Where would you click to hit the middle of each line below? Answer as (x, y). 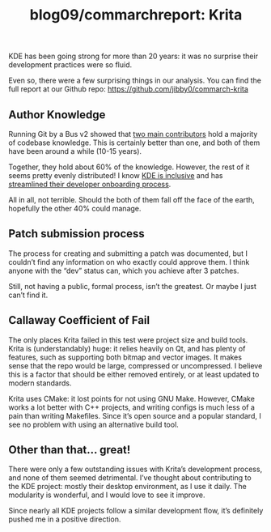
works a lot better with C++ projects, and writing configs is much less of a (131, 407)
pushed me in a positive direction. (65, 519)
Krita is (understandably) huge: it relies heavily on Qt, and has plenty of (127, 348)
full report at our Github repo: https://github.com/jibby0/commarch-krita (129, 89)
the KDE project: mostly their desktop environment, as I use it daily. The (127, 487)
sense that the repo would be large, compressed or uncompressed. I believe (135, 365)
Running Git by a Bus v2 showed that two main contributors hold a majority (133, 134)
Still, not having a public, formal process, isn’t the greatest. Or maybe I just (133, 286)
